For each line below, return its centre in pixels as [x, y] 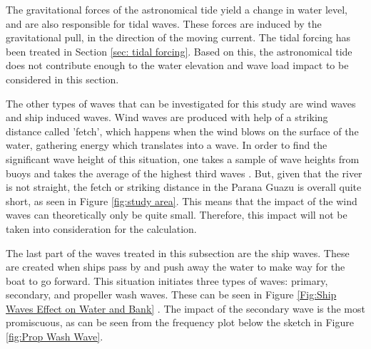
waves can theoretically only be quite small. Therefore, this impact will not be [177, 215]
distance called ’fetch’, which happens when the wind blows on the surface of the [182, 131]
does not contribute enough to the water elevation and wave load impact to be [177, 65]
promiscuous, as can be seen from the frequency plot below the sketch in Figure [180, 322]
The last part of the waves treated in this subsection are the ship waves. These [178, 252]
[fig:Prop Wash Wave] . [55, 337]
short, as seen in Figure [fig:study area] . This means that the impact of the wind [182, 200]
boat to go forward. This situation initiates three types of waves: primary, [167, 280]
